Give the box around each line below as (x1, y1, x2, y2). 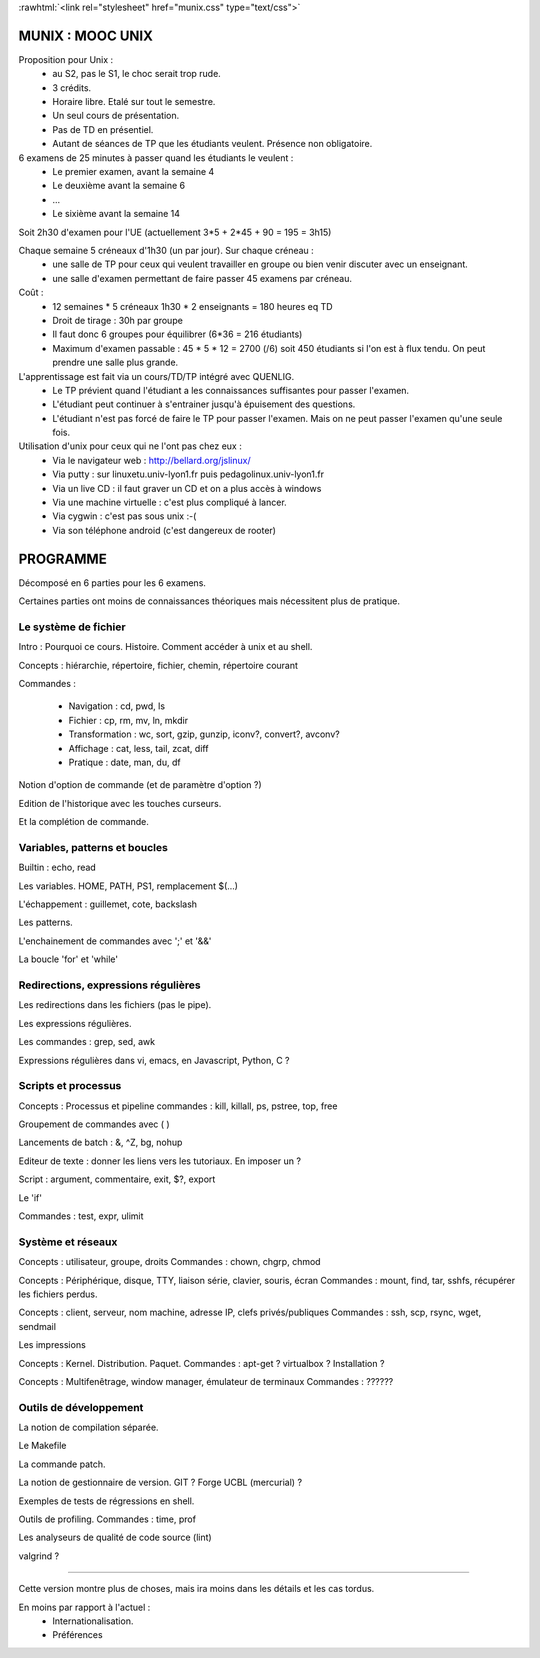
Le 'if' (18, 1191, 42, 1204)
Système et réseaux (18, 1235, 118, 1249)
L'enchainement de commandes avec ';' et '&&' (18, 935, 212, 947)
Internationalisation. (52, 1615, 134, 1627)
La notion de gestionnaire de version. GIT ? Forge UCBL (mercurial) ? (18, 1476, 303, 1489)
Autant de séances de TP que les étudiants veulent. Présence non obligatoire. (52, 138, 373, 150)
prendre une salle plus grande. (52, 356, 179, 369)
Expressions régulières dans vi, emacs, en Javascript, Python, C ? (18, 1054, 290, 1066)
